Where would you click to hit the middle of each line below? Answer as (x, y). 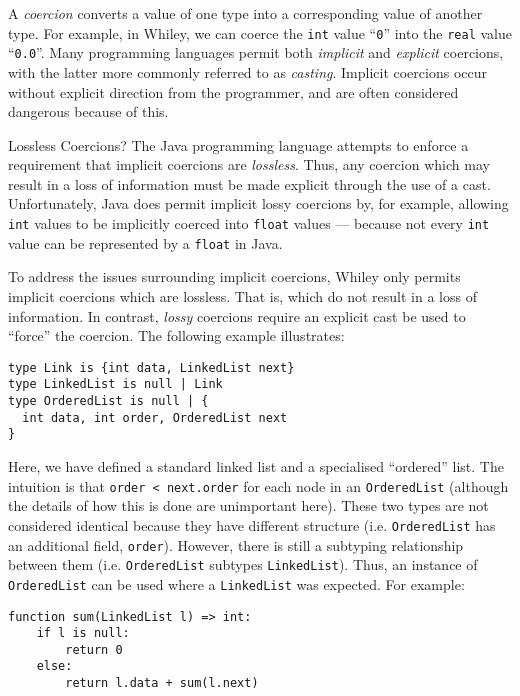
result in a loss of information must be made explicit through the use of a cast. (249, 183)
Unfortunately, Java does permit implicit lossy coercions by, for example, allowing (258, 203)
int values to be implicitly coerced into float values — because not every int (249, 223)
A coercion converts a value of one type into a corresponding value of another (245, 13)
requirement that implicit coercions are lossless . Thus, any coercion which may (249, 164)
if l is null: (83, 633)
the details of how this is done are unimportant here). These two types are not (248, 505)
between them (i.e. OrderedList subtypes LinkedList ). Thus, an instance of (243, 564)
